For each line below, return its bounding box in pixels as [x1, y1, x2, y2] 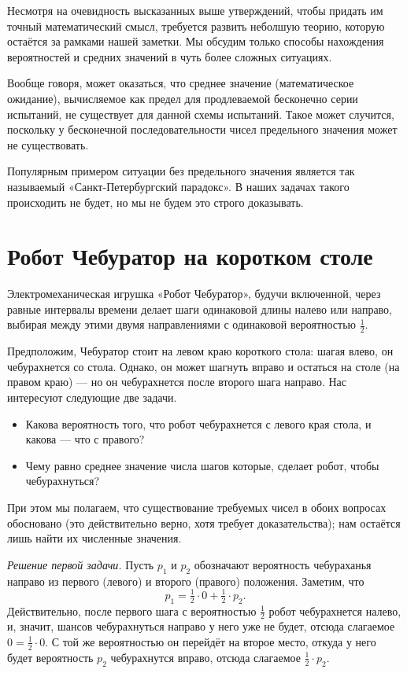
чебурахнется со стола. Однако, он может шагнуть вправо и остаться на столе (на [7, 358, 400, 374]
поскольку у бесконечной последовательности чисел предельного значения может [7, 121, 398, 138]
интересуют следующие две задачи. [7, 389, 177, 406]
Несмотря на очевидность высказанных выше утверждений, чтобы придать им [7, 2, 383, 18]
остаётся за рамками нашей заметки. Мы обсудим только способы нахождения [7, 33, 384, 50]
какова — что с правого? [25, 431, 145, 447]
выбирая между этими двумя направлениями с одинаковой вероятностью [7, 316, 357, 333]
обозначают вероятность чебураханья [194, 556, 372, 572]
